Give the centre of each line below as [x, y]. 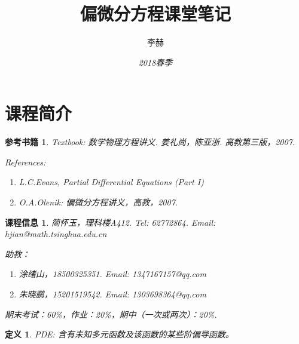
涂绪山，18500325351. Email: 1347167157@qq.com [112, 274]
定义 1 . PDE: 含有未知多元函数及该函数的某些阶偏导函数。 [119, 334]
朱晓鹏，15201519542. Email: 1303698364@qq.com [112, 294]
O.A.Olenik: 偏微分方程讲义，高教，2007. [98, 202]
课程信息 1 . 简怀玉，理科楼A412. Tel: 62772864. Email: [110, 222]
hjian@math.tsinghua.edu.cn [56, 234]
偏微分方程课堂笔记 [155, 13]
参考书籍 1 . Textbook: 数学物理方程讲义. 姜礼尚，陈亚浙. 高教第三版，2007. [150, 142]
